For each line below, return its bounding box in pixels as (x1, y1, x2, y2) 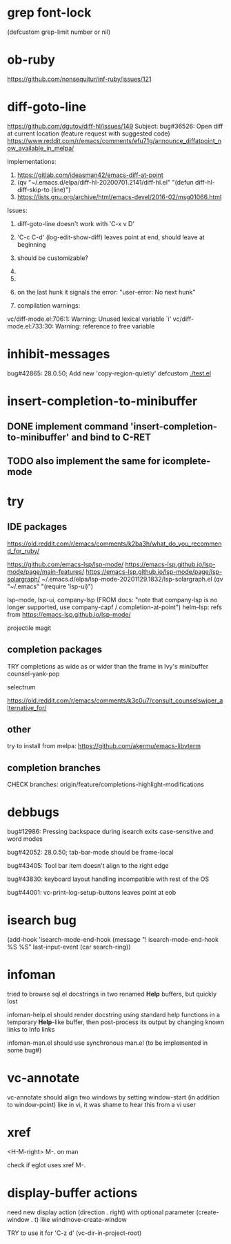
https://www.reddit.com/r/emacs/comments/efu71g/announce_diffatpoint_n (7, 136, 222, 145)
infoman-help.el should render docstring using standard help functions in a (7, 1010, 221, 1019)
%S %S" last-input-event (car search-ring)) (7, 943, 131, 951)
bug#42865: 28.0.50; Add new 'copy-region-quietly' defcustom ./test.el (7, 369, 212, 378)
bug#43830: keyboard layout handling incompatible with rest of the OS (7, 875, 210, 883)
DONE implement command (7, 420, 129, 433)
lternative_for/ (7, 703, 47, 712)
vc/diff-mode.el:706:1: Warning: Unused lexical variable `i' (7, 315, 172, 323)
